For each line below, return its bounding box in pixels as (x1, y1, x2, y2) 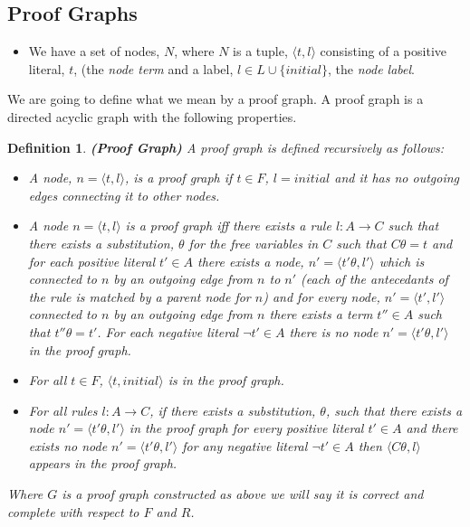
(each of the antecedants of (301, 269, 448, 288)
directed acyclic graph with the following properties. (7, 107, 297, 126)
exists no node (28, 436, 108, 455)
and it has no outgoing (334, 168, 460, 187)
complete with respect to (7, 502, 139, 521)
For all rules (28, 400, 98, 419)
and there (406, 419, 458, 438)
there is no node (289, 322, 379, 341)
